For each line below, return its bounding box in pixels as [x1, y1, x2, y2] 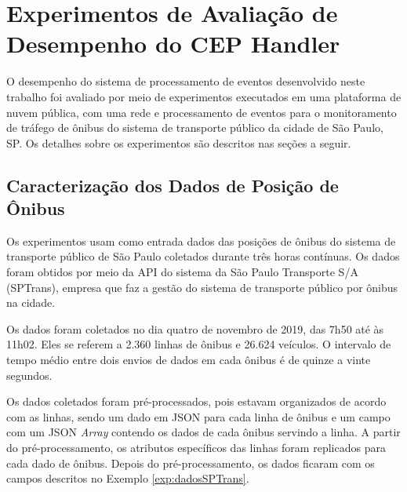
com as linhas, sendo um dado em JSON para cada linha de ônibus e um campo [6, 408, 391, 425]
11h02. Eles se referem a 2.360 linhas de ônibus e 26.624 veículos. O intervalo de [6, 336, 391, 352]
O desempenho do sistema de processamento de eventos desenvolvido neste [6, 73, 365, 89]
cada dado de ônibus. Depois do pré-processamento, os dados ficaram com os [6, 454, 375, 471]
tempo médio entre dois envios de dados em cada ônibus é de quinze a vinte [6, 352, 371, 368]
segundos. [6, 366, 53, 383]
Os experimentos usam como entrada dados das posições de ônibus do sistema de [6, 232, 396, 249]
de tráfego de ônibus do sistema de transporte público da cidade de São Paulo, [6, 119, 383, 136]
